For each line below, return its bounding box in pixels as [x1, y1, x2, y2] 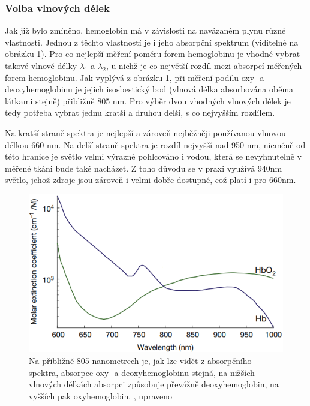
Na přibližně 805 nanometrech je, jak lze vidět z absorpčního [29, 354, 252, 366]
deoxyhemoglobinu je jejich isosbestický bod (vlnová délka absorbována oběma [5, 83, 294, 95]
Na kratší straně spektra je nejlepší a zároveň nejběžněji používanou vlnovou [5, 126, 286, 139]
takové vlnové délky [5, 59, 77, 71]
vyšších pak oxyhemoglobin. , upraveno [29, 389, 172, 402]
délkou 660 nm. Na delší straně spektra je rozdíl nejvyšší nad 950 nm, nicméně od [5, 138, 306, 151]
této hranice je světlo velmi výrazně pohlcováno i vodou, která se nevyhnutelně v [5, 150, 302, 163]
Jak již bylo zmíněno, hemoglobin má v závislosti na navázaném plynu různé [5, 24, 286, 37]
